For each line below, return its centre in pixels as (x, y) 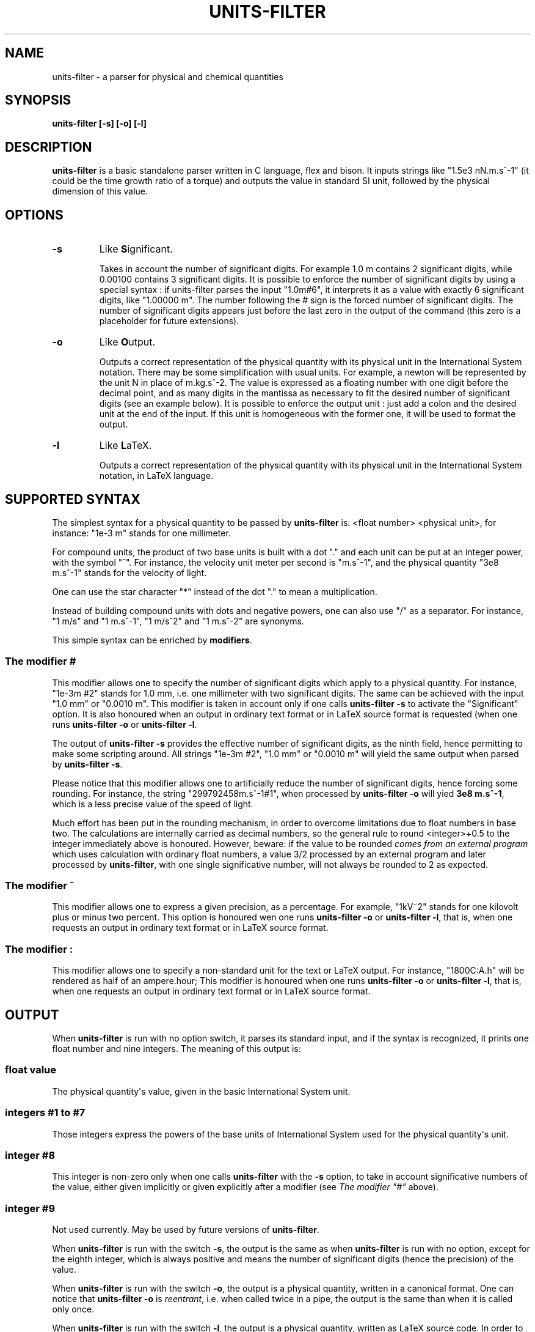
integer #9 (30, 1208)
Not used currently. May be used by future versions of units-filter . (186, 1230)
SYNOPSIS (38, 100)
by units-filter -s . (87, 764)
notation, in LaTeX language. (156, 476)
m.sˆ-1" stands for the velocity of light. (129, 572)
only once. (73, 1309)
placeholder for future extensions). (169, 321)
